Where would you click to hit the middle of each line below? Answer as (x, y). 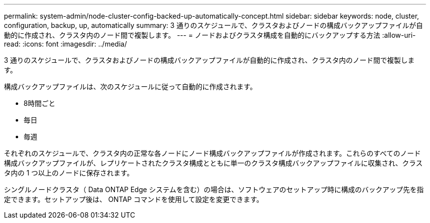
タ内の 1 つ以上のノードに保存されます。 (69, 173)
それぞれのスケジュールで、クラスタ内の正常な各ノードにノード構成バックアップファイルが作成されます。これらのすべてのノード (213, 153)
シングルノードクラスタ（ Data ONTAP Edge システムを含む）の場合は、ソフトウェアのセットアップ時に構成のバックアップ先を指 (214, 189)
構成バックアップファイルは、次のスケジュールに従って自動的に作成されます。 (130, 87)
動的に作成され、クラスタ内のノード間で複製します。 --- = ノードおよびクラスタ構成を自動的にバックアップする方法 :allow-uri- (210, 35)
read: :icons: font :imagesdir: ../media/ (66, 44)
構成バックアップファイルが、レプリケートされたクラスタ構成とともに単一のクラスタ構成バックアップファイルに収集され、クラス (214, 163)
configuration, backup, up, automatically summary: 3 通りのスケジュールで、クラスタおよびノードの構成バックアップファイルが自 (214, 25)
